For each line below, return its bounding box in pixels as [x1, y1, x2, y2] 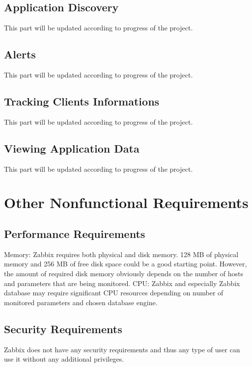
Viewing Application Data [4, 140, 140, 156]
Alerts [4, 47, 36, 62]
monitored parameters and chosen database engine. [4, 297, 158, 307]
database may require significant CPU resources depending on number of [4, 288, 224, 298]
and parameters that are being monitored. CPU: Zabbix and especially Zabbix [4, 278, 240, 288]
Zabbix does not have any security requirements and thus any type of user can [4, 344, 240, 354]
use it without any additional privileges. [4, 354, 124, 364]
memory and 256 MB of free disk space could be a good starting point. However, [4, 259, 247, 269]
